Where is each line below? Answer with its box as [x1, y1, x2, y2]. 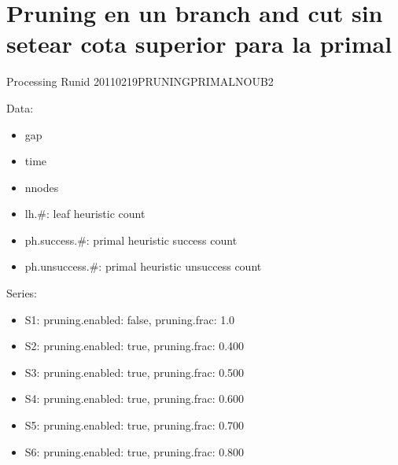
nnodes [24, 179, 59, 195]
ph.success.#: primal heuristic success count [24, 231, 238, 248]
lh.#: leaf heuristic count [24, 205, 146, 222]
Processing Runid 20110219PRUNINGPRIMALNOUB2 [6, 73, 274, 90]
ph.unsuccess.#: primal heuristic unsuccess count [24, 258, 262, 275]
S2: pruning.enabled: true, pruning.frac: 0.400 [24, 338, 245, 354]
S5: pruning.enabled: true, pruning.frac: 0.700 [24, 417, 245, 434]
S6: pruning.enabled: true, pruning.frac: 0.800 [24, 443, 245, 459]
